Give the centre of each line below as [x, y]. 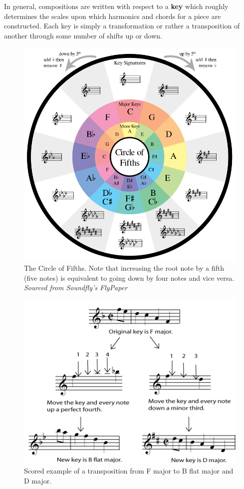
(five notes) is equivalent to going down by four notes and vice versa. [129, 277]
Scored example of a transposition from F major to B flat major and [129, 470]
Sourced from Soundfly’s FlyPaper [76, 287]
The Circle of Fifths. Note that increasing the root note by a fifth [124, 268]
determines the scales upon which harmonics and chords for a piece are [113, 16]
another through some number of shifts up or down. [83, 35]
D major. [38, 480]
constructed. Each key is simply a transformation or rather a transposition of [122, 26]
